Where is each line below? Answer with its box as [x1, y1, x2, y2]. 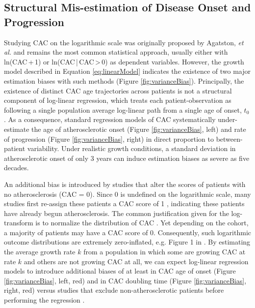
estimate [4, 123, 29, 134]
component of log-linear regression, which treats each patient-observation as [4, 95, 231, 105]
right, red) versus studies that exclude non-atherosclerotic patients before [4, 285, 224, 295]
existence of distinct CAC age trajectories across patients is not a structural [4, 85, 232, 95]
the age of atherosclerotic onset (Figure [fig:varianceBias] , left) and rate [31, 123, 246, 134]
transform [4, 217, 33, 228]
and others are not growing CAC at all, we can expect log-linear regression [24, 256, 249, 266]
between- [216, 133, 243, 144]
